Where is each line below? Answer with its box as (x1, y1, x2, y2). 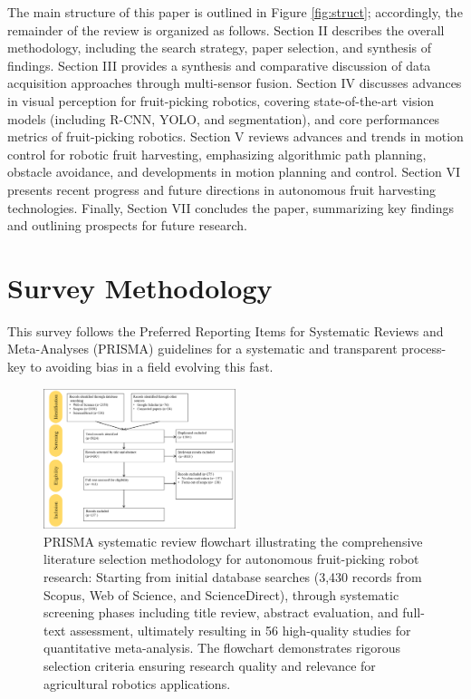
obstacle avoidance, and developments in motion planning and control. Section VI (7, 162, 460, 181)
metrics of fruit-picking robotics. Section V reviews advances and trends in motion (7, 127, 464, 146)
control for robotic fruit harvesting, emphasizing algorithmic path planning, (7, 144, 427, 163)
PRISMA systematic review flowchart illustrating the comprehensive (43, 531, 423, 550)
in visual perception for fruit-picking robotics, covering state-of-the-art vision (7, 91, 435, 110)
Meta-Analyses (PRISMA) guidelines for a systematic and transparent (7, 339, 398, 358)
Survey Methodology (7, 268, 273, 306)
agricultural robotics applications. (43, 674, 231, 693)
